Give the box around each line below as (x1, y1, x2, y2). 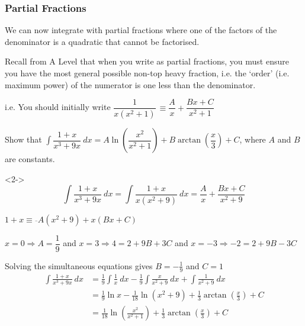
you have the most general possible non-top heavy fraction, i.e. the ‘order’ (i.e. (5, 67, 290, 79)
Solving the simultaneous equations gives (5, 259, 153, 272)
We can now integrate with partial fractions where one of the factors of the (5, 24, 277, 36)
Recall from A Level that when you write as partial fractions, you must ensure (5, 55, 289, 67)
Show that (5, 133, 42, 146)
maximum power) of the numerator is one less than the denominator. (5, 78, 256, 91)
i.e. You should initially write (5, 101, 111, 113)
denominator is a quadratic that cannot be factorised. (5, 35, 200, 47)
